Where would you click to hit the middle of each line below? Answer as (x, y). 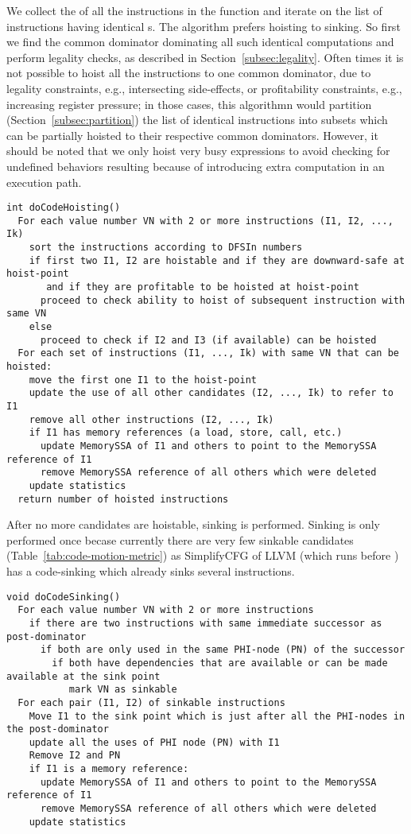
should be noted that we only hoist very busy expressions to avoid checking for (198, 151)
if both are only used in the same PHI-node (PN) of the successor (223, 650)
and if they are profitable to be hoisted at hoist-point (203, 287)
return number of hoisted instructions (123, 499)
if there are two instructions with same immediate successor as (205, 623)
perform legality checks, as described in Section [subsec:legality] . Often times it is (205, 57)
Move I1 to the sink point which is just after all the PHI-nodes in (217, 716)
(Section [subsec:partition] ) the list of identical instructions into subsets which (197, 120)
